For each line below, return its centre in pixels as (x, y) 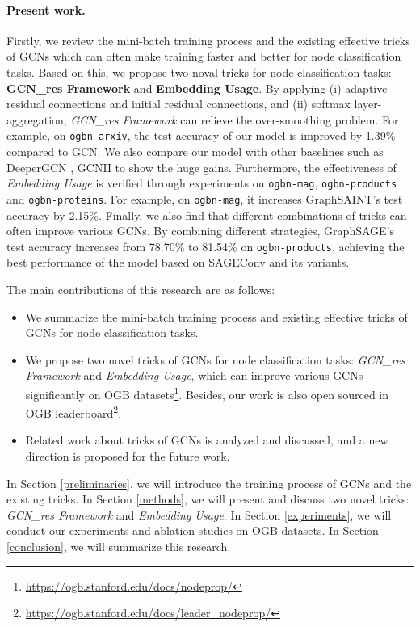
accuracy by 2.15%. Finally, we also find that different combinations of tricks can (207, 215)
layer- (368, 104)
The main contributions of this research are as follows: (141, 289)
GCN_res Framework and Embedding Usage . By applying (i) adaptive (197, 88)
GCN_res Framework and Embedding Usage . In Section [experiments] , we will (199, 514)
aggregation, (37, 119)
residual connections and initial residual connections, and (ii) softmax (178, 104)
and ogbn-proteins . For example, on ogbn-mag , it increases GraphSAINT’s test (205, 198)
